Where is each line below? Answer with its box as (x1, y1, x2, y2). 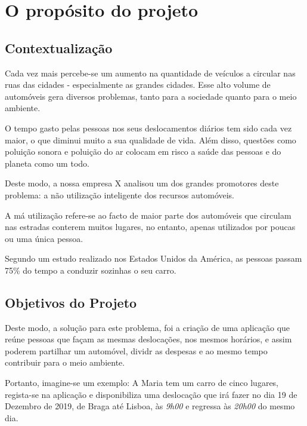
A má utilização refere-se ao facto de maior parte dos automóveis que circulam (5, 209, 292, 221)
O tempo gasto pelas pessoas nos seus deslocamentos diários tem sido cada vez (5, 121, 292, 134)
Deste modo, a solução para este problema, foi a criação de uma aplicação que (5, 321, 290, 333)
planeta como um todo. (5, 157, 89, 169)
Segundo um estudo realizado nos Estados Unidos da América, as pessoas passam (5, 252, 302, 265)
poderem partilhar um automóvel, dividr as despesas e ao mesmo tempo (5, 344, 268, 357)
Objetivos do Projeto (5, 293, 137, 311)
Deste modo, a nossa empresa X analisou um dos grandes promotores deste (5, 177, 279, 189)
